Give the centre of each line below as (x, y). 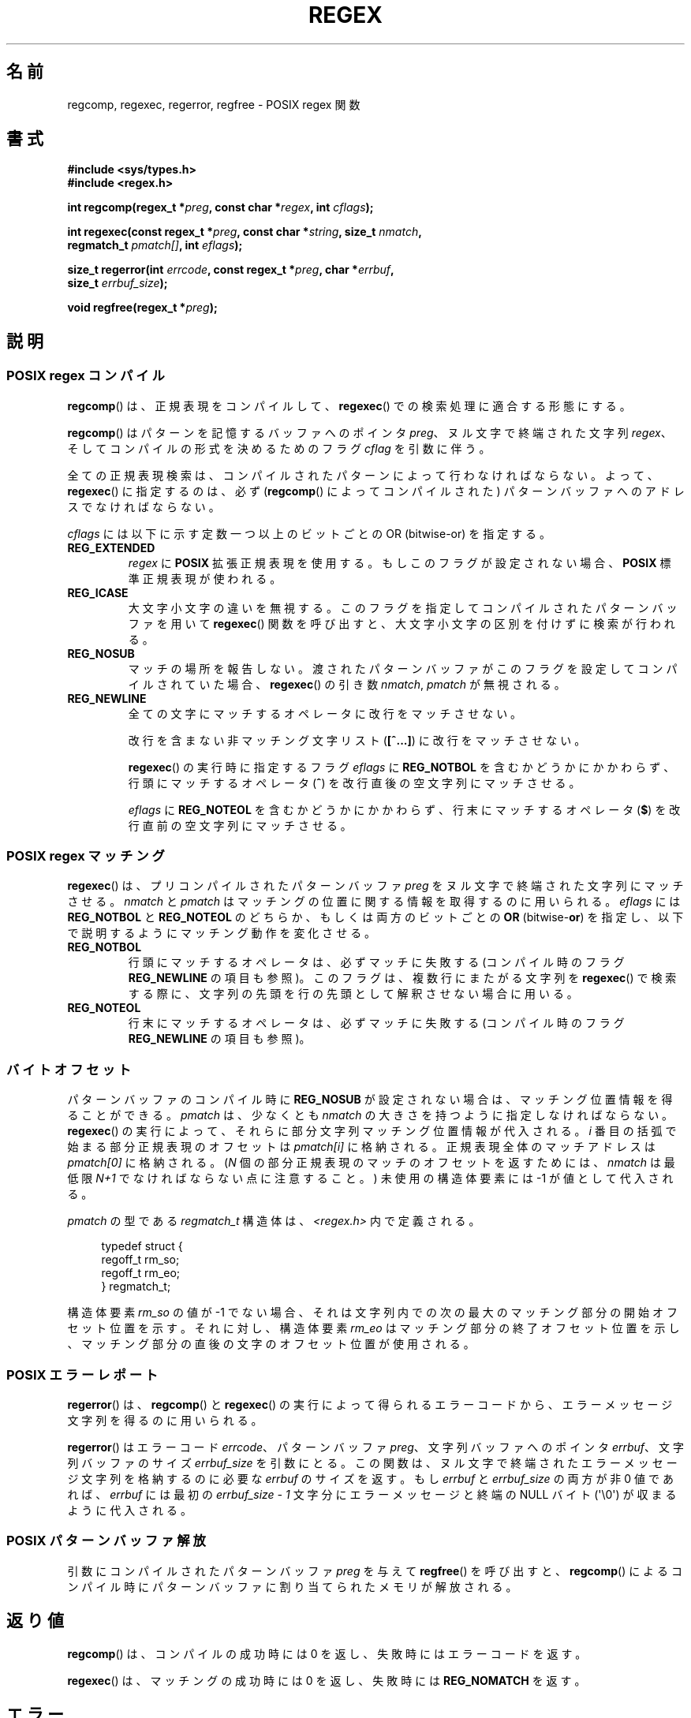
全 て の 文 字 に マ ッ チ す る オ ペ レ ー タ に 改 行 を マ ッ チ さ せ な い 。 (325, 713)
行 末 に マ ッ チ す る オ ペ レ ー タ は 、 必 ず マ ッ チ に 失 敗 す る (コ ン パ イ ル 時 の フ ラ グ (376, 1023)
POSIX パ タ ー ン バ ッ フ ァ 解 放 (106, 1541)
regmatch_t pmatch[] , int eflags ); (155, 245)
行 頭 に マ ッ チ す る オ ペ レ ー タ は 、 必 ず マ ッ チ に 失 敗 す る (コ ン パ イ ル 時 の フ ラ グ (376, 962)
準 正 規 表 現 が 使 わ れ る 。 (205, 578)
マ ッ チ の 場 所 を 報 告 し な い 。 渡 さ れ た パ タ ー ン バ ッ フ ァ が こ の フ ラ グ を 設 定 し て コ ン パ (403, 668)
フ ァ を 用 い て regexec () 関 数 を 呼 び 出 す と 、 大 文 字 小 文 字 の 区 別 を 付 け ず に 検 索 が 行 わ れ (402, 623)
